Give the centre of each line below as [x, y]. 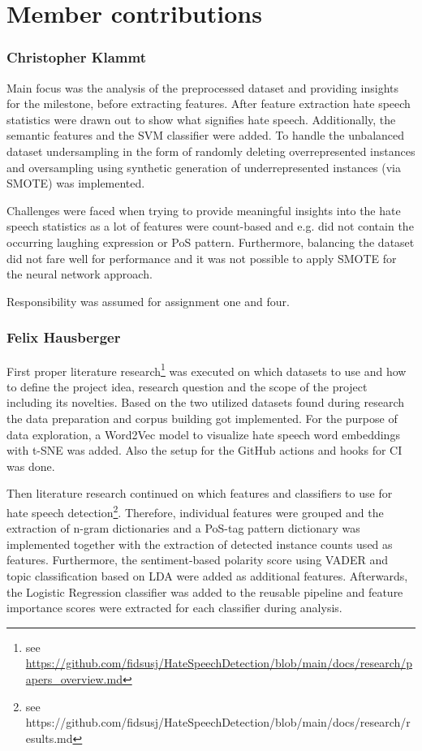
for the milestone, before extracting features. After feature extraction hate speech [209, 104]
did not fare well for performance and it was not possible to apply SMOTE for [202, 258]
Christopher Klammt [76, 57]
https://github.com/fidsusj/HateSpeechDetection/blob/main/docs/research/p [219, 663]
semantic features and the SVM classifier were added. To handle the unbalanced [206, 135]
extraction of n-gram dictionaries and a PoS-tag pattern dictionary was [183, 528]
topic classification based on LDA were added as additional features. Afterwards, [207, 575]
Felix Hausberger [64, 337]
